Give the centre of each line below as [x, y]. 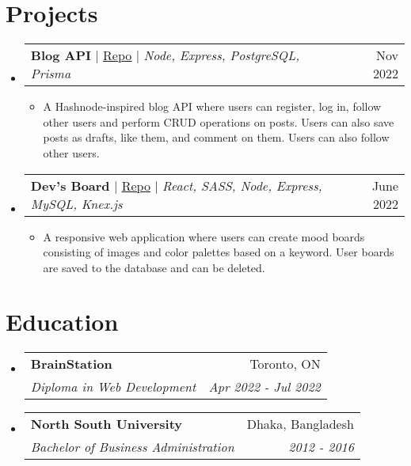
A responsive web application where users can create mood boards [204, 236]
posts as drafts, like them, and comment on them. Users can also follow [216, 137]
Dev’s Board [70, 185]
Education [62, 322]
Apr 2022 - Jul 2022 [264, 387]
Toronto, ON [285, 364]
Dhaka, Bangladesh [300, 424]
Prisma [51, 74]
